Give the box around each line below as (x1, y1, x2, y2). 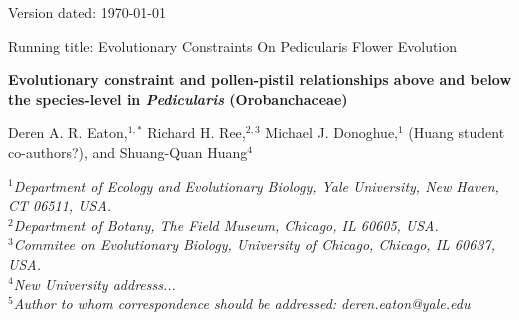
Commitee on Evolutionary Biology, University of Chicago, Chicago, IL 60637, (13, 234, 495, 255)
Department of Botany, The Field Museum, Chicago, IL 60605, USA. (13, 214, 439, 235)
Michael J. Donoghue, (265, 122, 398, 143)
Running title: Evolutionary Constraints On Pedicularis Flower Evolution (8, 35, 458, 56)
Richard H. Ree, (147, 122, 246, 143)
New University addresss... (13, 273, 176, 294)
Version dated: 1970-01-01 (8, 2, 167, 22)
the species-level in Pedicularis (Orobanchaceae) (8, 88, 348, 109)
